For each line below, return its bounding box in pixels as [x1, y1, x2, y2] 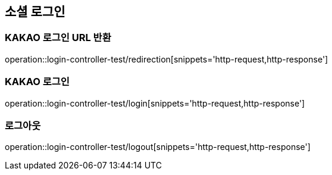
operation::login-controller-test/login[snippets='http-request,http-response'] [5, 98, 305, 108]
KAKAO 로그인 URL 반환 [5, 32, 111, 44]
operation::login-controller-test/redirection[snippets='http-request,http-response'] [5, 54, 328, 64]
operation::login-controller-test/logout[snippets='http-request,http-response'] [5, 142, 311, 152]
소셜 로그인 [5, 4, 65, 19]
